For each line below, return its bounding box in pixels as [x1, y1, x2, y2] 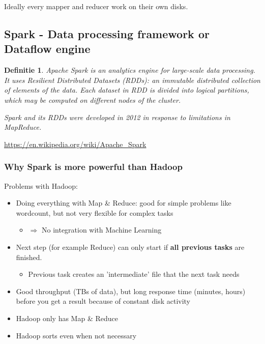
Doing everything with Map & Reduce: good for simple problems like [16, 197, 231, 208]
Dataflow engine [4, 41, 91, 56]
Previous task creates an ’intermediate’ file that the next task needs [28, 269, 240, 279]
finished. [16, 251, 42, 262]
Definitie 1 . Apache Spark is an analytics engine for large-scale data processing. [4, 65, 255, 75]
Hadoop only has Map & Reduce [16, 312, 118, 323]
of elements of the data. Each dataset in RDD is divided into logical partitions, [4, 84, 249, 95]
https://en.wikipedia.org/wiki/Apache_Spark [4, 138, 146, 149]
